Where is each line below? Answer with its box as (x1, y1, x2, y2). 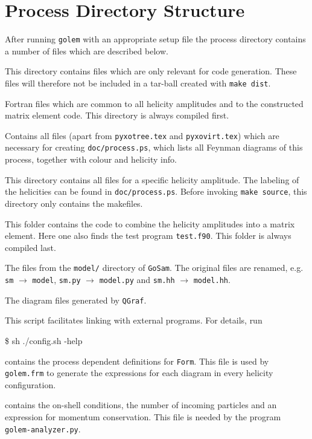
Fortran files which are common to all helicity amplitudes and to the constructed (5, 97, 304, 109)
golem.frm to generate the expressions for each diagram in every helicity (5, 366, 273, 379)
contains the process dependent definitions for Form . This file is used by (5, 354, 269, 367)
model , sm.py (32, 273, 81, 286)
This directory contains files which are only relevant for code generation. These (5, 65, 297, 77)
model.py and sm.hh (99, 273, 175, 286)
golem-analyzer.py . (5, 422, 81, 435)
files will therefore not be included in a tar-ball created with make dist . (5, 76, 271, 89)
